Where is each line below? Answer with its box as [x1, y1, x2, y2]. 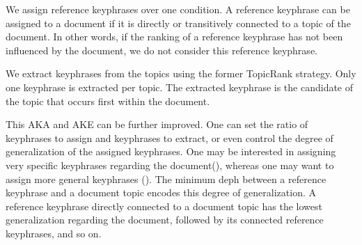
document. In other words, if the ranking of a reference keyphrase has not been [6, 29, 343, 44]
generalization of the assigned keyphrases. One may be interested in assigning [6, 144, 336, 159]
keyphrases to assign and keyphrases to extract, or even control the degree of [6, 130, 333, 145]
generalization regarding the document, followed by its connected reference [6, 212, 324, 227]
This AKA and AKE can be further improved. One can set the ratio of [6, 117, 308, 132]
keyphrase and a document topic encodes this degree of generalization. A [6, 185, 316, 200]
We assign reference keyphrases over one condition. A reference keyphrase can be [6, 2, 350, 16]
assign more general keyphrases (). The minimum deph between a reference [6, 171, 326, 186]
